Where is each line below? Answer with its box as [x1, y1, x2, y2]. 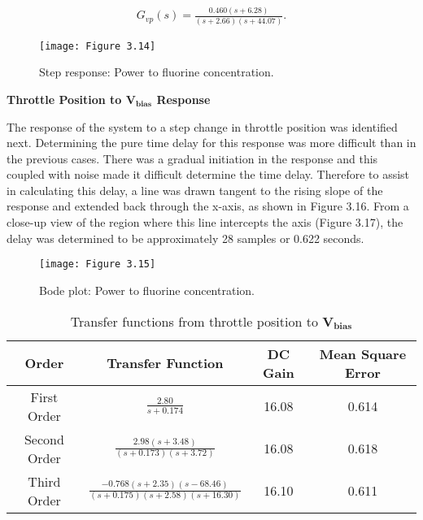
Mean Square [319, 344, 407, 363]
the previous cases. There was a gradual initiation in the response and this [7, 149, 378, 167]
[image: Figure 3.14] [39, 40, 156, 52]
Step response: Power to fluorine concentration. [39, 63, 274, 80]
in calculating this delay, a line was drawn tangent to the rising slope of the [7, 181, 383, 198]
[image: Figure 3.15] [39, 258, 156, 271]
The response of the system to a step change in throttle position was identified [7, 118, 398, 135]
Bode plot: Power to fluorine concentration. [39, 281, 255, 298]
